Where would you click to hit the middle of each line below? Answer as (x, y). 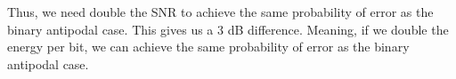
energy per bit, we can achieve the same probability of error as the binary (208, 47)
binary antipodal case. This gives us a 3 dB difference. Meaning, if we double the (228, 29)
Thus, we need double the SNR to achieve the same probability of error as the (220, 12)
